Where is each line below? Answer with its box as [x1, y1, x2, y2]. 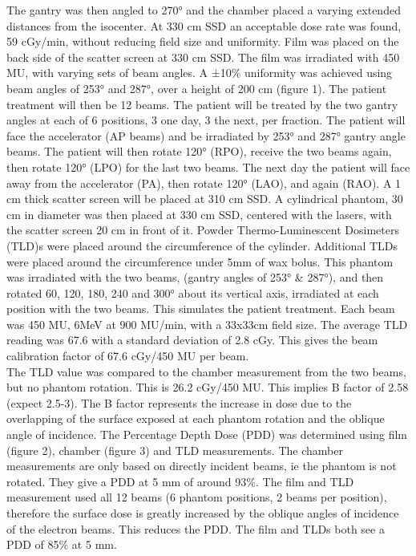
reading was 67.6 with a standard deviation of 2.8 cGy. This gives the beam [6, 331, 378, 348]
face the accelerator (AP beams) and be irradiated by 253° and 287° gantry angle [6, 127, 406, 144]
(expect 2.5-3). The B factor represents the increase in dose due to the [6, 394, 352, 411]
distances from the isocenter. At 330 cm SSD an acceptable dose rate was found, [6, 17, 402, 34]
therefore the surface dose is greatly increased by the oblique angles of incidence [6, 505, 399, 521]
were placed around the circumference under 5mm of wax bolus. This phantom [6, 253, 394, 270]
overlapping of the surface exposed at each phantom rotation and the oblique [6, 410, 385, 427]
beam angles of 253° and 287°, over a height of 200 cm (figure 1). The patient [6, 79, 387, 96]
